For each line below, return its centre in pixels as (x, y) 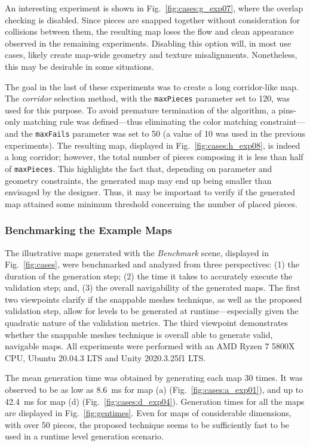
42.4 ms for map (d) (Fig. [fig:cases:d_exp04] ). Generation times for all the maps (155, 401)
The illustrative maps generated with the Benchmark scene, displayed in (137, 252)
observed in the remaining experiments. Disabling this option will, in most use (148, 43)
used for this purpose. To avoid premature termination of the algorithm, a (140, 110)
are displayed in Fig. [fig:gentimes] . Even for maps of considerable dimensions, (148, 413)
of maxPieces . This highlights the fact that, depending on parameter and (139, 168)
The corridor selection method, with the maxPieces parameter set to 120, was (148, 98)
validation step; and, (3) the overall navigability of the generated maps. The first (153, 287)
